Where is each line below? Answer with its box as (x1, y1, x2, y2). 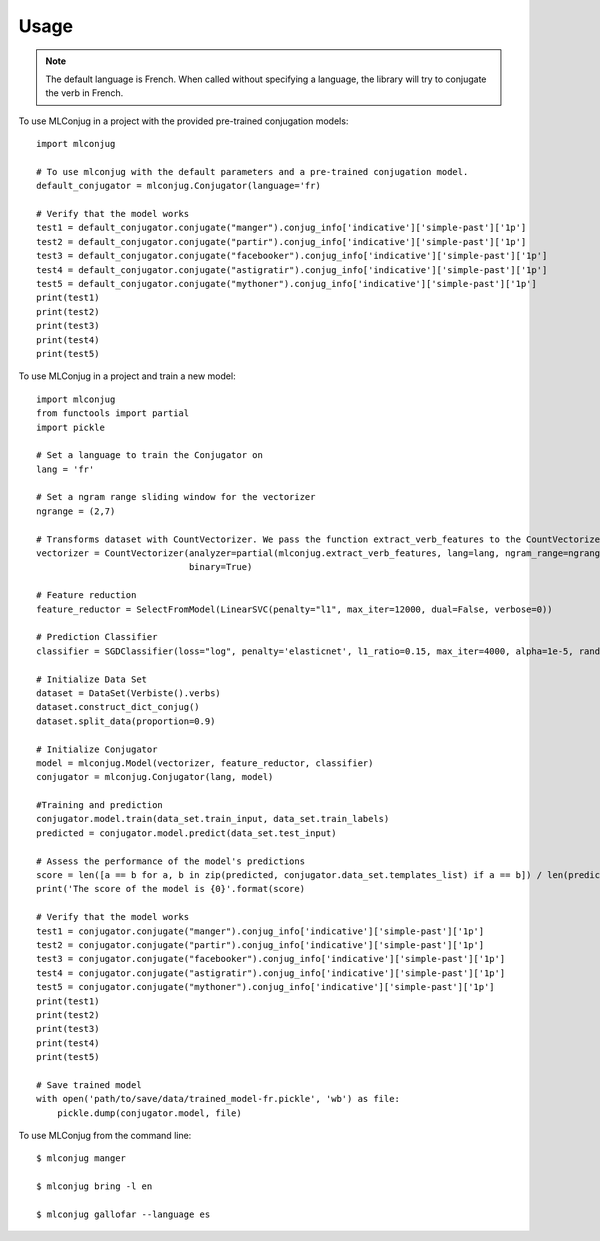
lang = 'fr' (36, 463, 95, 475)
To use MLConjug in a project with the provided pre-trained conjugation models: (18, 115, 349, 127)
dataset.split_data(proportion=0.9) (36, 715, 216, 727)
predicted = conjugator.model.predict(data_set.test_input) (36, 827, 337, 839)
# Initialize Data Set (36, 673, 148, 685)
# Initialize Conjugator (36, 743, 158, 755)
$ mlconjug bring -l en (36, 1181, 153, 1192)
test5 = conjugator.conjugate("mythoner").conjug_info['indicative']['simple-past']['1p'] (36, 981, 495, 993)
